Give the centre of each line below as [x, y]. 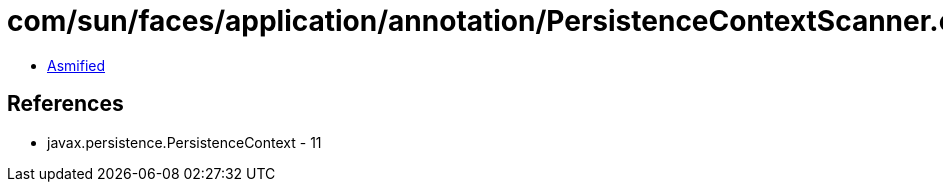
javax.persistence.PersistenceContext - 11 [184, 142]
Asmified [76, 65]
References [65, 104]
